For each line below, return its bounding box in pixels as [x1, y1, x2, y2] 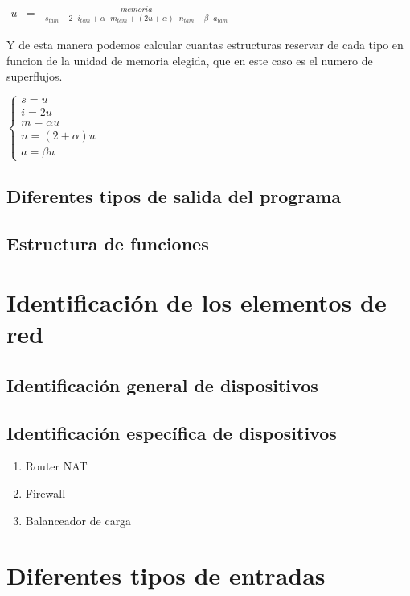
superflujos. [6, 68, 63, 85]
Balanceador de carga [25, 511, 132, 528]
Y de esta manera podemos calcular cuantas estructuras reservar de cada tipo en [6, 35, 404, 52]
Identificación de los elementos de [6, 286, 387, 319]
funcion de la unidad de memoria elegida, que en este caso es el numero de [6, 52, 373, 68]
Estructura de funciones [6, 230, 209, 255]
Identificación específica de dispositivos [6, 420, 337, 445]
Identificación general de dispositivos [6, 372, 318, 397]
